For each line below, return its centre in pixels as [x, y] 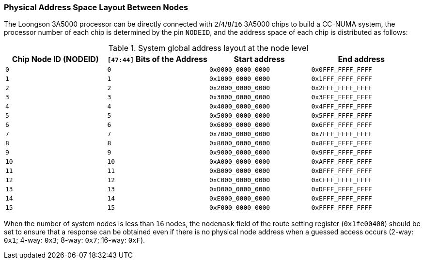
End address [361, 59]
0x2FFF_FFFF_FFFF [342, 88]
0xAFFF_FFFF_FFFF [342, 162]
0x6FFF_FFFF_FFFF [342, 125]
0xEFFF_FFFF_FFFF [342, 199]
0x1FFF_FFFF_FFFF [342, 79]
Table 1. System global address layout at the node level [208, 48]
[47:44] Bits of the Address [157, 59]
